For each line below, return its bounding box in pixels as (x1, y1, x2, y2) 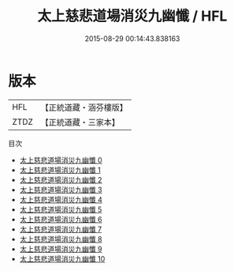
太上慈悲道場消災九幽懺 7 (19, 224, 102, 234)
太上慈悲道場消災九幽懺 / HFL (37, 7, 228, 25)
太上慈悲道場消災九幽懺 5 (19, 205, 102, 214)
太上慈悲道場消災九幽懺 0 (19, 155, 102, 164)
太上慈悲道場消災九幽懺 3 (19, 185, 102, 194)
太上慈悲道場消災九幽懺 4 (19, 194, 102, 204)
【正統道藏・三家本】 (40, 116, 121, 127)
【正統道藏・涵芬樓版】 (40, 102, 128, 113)
